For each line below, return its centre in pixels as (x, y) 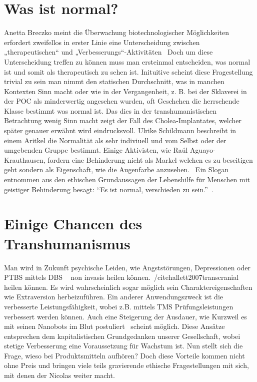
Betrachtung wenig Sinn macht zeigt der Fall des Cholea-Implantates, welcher (123, 120)
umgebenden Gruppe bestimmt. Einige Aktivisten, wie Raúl (96, 150)
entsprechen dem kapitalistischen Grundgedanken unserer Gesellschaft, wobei (122, 336)
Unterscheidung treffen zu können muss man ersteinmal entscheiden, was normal (127, 61)
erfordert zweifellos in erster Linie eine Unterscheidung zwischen (102, 42)
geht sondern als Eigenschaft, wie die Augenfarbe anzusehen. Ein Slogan (116, 169)
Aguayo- (203, 150)
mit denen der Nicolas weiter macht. (59, 375)
